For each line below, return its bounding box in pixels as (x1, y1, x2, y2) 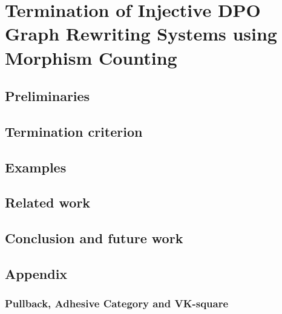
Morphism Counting (5, 45, 177, 70)
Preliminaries (5, 87, 90, 105)
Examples (5, 157, 67, 176)
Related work (5, 193, 91, 212)
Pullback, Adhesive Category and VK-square (5, 296, 229, 311)
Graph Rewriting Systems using (5, 21, 277, 46)
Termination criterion (5, 122, 143, 140)
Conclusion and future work (5, 229, 183, 247)
